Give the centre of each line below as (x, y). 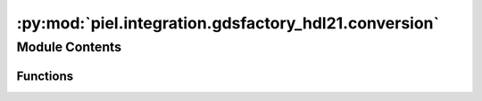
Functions (45, 76)
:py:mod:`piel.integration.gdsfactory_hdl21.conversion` (228, 23)
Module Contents (69, 47)
